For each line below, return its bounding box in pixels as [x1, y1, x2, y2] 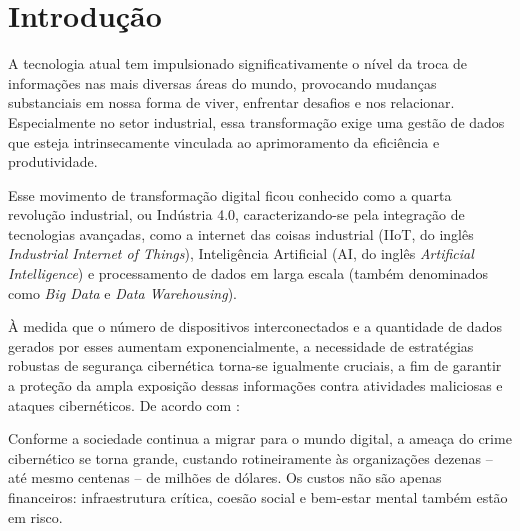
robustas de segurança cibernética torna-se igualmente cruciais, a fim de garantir [8, 355, 502, 376]
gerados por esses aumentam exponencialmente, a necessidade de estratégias [8, 335, 474, 356]
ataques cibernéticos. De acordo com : [8, 394, 240, 415]
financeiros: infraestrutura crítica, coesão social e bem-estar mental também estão [8, 487, 508, 507]
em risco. [8, 506, 63, 527]
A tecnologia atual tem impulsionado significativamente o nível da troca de [8, 53, 468, 74]
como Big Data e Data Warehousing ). [8, 282, 237, 303]
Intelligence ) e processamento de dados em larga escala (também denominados [8, 263, 489, 284]
